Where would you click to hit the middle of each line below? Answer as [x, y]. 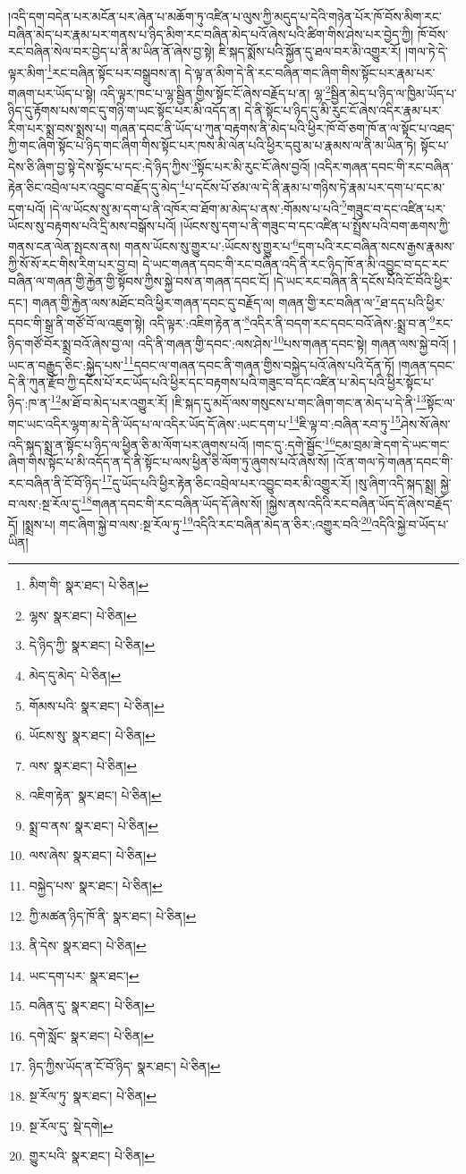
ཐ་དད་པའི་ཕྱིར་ [413, 302]
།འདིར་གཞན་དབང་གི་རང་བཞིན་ [384, 166]
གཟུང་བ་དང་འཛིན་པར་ [396, 208]
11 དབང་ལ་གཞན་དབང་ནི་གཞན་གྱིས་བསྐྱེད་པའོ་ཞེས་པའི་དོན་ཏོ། [259, 363]
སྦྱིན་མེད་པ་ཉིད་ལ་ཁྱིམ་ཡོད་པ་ [394, 93]
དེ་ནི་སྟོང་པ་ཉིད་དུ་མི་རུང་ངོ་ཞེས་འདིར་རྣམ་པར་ [343, 110]
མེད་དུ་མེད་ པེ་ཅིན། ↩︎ [75, 675]
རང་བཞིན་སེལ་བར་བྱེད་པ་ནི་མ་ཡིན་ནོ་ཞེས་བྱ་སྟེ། [111, 51]
